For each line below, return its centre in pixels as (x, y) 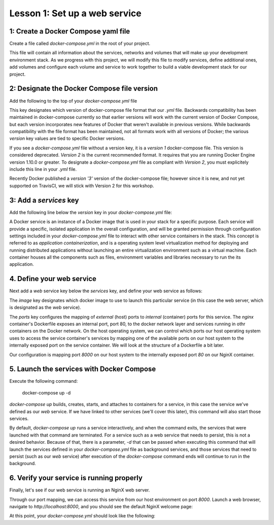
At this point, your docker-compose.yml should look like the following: (82, 516)
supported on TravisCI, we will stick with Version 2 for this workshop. (82, 186)
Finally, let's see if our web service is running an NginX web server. (80, 490)
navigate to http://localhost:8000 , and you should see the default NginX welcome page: (101, 506)
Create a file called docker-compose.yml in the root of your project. (80, 44)
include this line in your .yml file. (43, 169)
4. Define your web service (53, 279)
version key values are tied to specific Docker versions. (67, 138)
